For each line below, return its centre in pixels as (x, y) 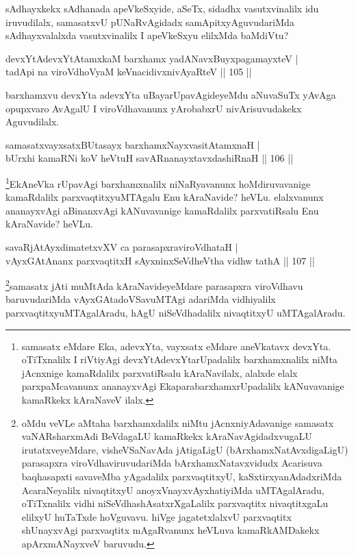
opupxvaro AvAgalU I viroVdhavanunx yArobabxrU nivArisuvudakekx (154, 108)
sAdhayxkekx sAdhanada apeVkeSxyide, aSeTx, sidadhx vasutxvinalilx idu (162, 8)
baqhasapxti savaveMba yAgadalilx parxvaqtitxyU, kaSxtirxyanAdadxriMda (182, 476)
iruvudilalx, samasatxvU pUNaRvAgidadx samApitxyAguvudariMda (150, 22)
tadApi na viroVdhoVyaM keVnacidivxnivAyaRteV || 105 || (129, 72)
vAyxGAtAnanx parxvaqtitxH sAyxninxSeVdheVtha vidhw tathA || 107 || (160, 260)
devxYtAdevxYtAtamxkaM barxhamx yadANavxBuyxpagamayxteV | (152, 58)
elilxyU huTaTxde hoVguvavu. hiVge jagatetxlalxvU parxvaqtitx (156, 516)
